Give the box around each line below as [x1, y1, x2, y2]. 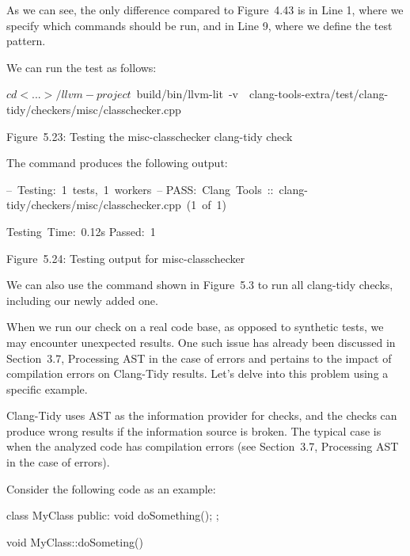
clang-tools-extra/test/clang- [249, 86, 389, 102]
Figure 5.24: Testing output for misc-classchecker [6, 249, 245, 266]
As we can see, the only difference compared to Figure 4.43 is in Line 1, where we [6, 2, 404, 17]
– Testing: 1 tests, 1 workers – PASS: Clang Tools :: [6, 181, 274, 197]
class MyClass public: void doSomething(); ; [6, 507, 219, 524]
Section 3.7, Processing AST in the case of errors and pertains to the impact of [6, 349, 392, 366]
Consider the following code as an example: [6, 480, 216, 497]
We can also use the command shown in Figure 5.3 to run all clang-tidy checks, [6, 276, 393, 293]
